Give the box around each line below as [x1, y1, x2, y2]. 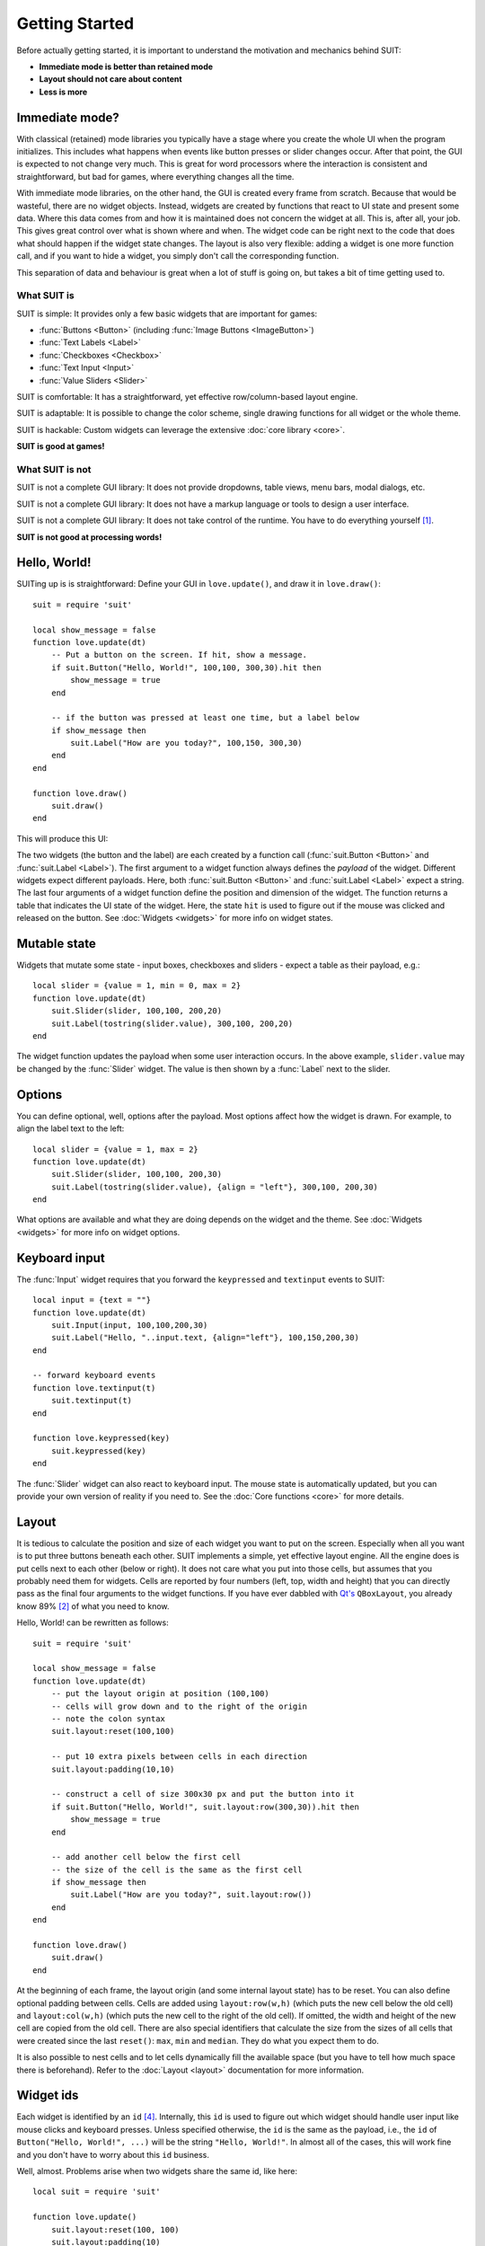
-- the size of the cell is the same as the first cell [50, 1864, 303, 1875]
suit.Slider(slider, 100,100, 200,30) [50, 1169, 223, 1180]
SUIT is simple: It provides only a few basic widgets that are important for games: [16, 308, 318, 319]
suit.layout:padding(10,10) [50, 1764, 175, 1774]
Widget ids [16, 2088, 79, 2103]
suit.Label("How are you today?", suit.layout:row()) [70, 1889, 313, 1900]
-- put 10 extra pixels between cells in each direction [50, 1752, 307, 1762]
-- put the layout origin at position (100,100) [50, 1689, 269, 1699]
